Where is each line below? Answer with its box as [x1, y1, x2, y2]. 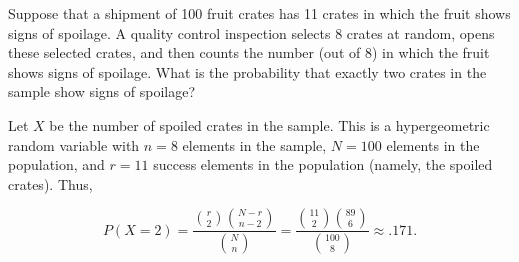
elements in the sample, [182, 134, 327, 155]
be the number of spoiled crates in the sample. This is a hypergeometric [49, 114, 490, 135]
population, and [8, 154, 105, 175]
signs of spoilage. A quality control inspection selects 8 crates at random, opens [8, 22, 495, 43]
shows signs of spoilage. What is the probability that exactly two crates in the [8, 61, 487, 82]
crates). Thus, [8, 173, 93, 194]
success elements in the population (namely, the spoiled [153, 154, 493, 175]
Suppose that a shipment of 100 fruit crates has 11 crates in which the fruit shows [8, 3, 511, 23]
